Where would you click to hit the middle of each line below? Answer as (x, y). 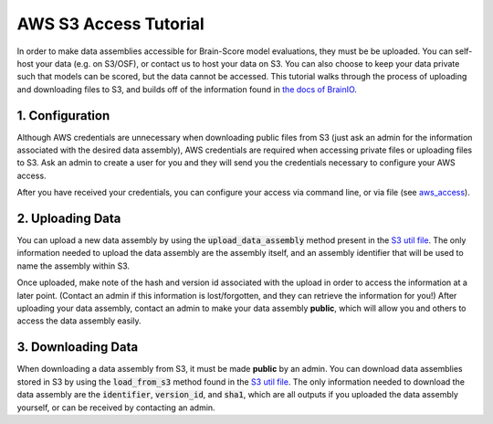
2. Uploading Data (69, 218)
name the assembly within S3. (73, 266)
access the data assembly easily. (79, 321)
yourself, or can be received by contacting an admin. (116, 408)
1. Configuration (63, 116)
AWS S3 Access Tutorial (110, 24)
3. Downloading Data (78, 347)
